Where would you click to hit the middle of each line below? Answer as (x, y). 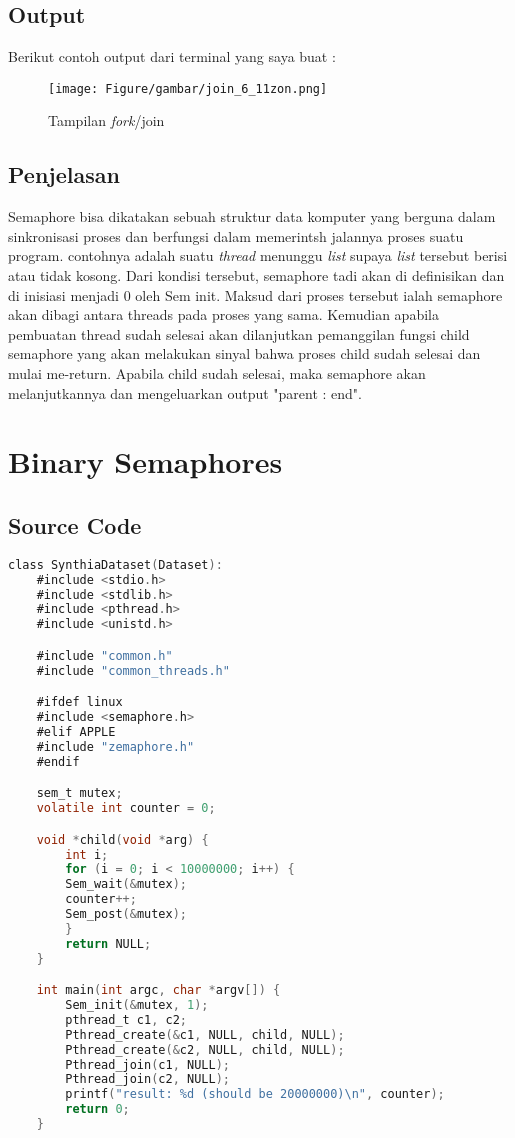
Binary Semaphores (145, 461)
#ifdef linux (79, 702)
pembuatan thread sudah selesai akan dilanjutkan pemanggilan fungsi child (239, 333)
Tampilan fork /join (106, 120)
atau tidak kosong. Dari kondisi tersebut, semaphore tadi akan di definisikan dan (256, 275)
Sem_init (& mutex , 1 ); (137, 1005)
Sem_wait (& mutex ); (126, 884)
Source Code (75, 524)
